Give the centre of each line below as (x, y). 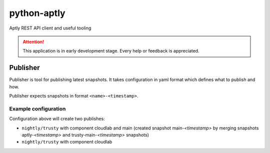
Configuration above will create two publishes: (57, 119)
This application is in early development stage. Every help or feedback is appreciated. (111, 51)
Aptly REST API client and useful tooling (50, 28)
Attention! (33, 41)
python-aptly (37, 13)
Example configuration (37, 108)
